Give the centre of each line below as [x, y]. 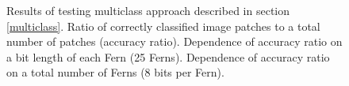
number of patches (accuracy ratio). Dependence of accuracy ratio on [174, 41]
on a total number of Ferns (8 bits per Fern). [115, 72]
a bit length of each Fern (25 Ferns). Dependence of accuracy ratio [168, 56]
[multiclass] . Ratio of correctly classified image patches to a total [163, 26]
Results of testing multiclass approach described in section [148, 10]
